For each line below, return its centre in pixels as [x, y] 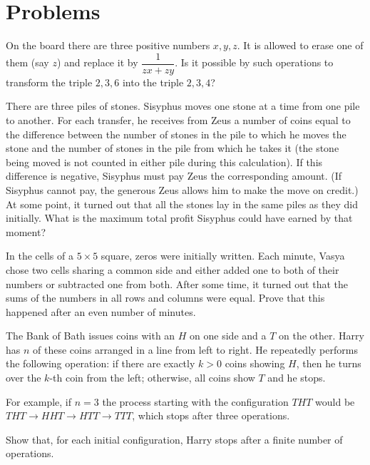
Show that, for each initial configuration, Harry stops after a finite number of [174, 439]
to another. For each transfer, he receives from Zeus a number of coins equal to [178, 119]
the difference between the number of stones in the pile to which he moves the [176, 134]
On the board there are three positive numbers [108, 45]
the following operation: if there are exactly [101, 363]
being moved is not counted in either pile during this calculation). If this [164, 162]
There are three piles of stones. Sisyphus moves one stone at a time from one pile [183, 106]
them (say [27, 62]
